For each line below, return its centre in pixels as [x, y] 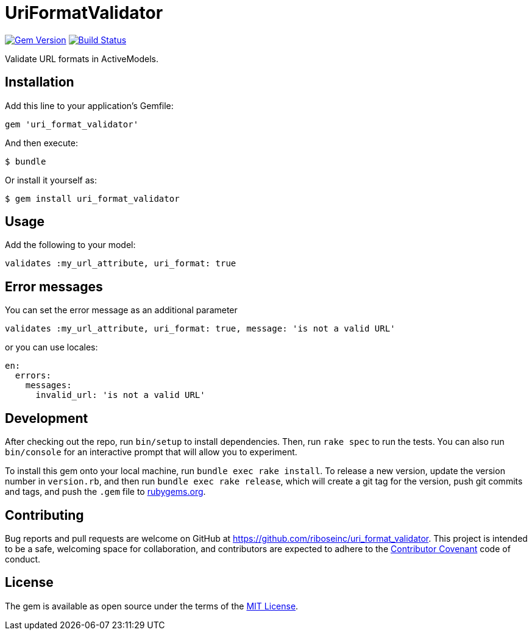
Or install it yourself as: [51, 180]
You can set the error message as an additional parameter [121, 310]
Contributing [44, 515]
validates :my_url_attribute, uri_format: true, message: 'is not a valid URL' [200, 329]
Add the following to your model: [70, 245]
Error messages [54, 286]
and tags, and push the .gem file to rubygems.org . [105, 492]
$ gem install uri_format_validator [92, 198]
